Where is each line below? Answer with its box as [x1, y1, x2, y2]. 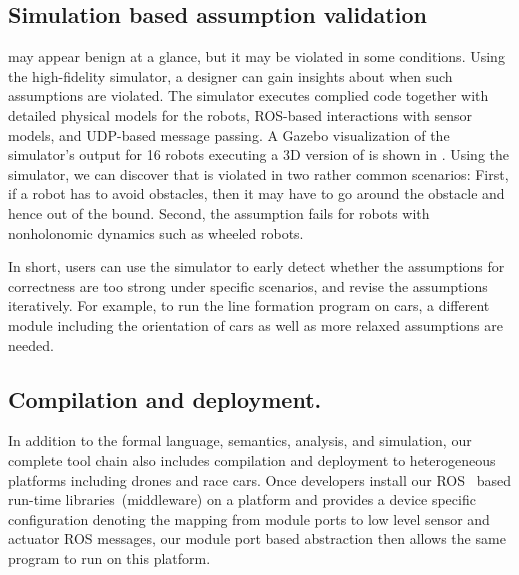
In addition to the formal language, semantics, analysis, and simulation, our [8, 430, 472, 451]
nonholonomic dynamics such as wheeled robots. [8, 222, 304, 243]
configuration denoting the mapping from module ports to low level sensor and [8, 508, 490, 529]
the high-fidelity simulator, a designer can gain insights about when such [8, 65, 453, 86]
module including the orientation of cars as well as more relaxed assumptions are [8, 314, 503, 335]
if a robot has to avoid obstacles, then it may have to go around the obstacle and [8, 183, 505, 204]
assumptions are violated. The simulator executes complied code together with [8, 85, 489, 106]
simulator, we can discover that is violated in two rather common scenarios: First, [8, 163, 509, 184]
